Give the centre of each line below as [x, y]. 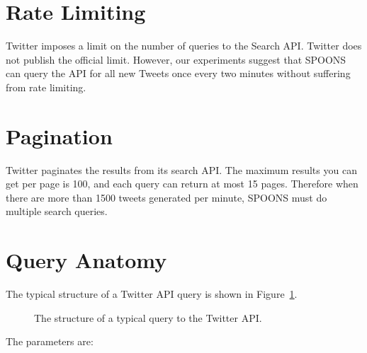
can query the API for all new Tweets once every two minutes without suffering [178, 73]
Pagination [59, 135]
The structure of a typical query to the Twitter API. [148, 317]
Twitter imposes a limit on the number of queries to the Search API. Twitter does [184, 46]
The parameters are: [50, 341]
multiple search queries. [57, 211]
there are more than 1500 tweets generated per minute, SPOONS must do [166, 197]
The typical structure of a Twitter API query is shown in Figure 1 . [152, 294]
